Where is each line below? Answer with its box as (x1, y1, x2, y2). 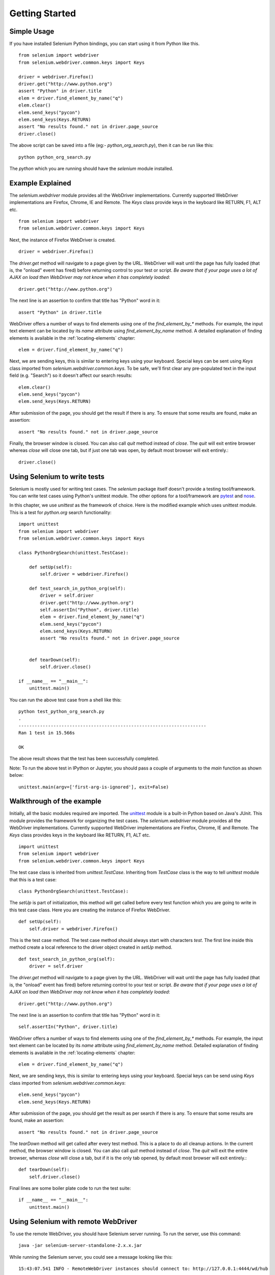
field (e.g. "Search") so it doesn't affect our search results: (9, 372, 132, 378)
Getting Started (9, 8, 76, 19)
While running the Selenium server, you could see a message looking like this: (9, 1254, 173, 1260)
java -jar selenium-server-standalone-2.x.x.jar (18, 1242, 142, 1248)
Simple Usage (9, 27, 54, 36)
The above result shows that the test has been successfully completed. (9, 755, 159, 762)
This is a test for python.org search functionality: (9, 509, 112, 515)
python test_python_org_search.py (18, 709, 104, 714)
